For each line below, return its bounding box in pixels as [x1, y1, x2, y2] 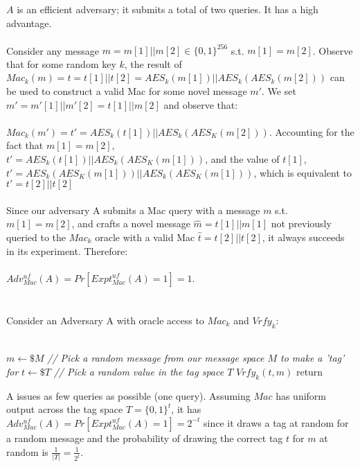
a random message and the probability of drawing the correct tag [6, 430, 283, 445]
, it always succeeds [262, 230, 345, 244]
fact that [6, 138, 44, 152]
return [296, 364, 323, 378]
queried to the [6, 230, 66, 244]
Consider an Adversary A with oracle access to [6, 312, 204, 327]
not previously [271, 216, 332, 231]
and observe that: [163, 97, 238, 112]
